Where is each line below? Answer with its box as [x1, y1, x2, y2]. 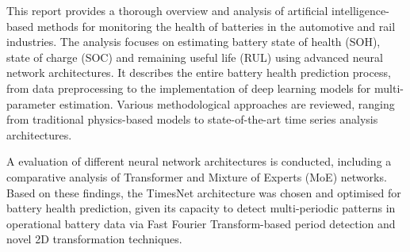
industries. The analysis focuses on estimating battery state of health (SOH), [6, 33, 381, 50]
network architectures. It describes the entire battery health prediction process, [6, 64, 391, 81]
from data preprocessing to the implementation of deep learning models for [6, 79, 371, 96]
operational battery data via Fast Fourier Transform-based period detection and [6, 215, 396, 231]
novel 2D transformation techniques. [6, 231, 182, 247]
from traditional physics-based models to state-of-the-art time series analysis [6, 111, 378, 128]
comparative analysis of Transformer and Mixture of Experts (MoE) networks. [6, 168, 387, 185]
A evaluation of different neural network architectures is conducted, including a [6, 153, 392, 170]
